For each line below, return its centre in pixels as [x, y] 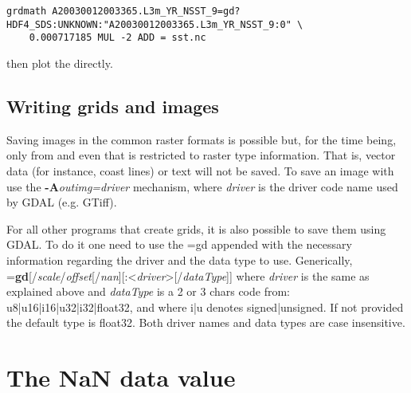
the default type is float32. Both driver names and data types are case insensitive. [206, 322]
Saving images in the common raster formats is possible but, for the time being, [202, 139]
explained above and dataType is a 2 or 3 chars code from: [149, 291]
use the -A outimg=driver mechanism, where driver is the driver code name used [202, 186]
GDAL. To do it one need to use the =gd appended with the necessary [179, 244]
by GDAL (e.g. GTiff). [62, 202]
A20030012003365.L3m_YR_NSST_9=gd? [146, 11]
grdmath [27, 11]
